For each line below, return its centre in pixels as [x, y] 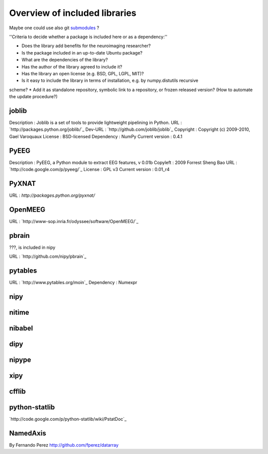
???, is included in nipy [32, 247]
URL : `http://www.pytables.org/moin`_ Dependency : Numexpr [73, 283]
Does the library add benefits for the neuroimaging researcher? [86, 46]
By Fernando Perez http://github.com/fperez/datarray [64, 445]
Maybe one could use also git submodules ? [54, 28]
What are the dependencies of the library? [65, 60]
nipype [20, 360]
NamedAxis [28, 433]
